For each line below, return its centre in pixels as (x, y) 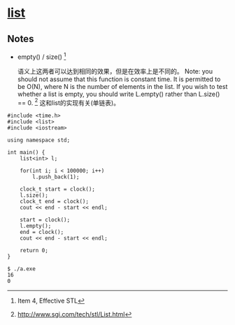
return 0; (34, 251)
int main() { (26, 153)
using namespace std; (39, 140)
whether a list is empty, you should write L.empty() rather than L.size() (119, 94)
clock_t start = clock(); (58, 189)
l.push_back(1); (56, 177)
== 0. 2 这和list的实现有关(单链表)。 (69, 102)
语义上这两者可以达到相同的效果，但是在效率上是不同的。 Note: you (115, 71)
